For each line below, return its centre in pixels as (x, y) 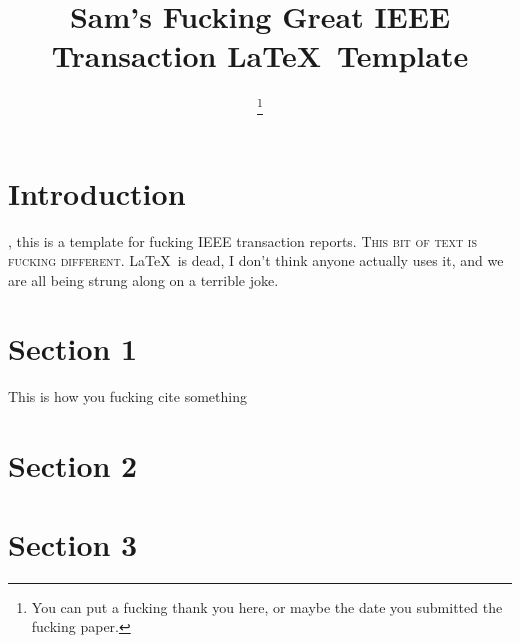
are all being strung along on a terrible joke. (143, 279)
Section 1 (73, 348)
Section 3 (73, 543)
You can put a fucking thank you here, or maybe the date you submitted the (267, 606)
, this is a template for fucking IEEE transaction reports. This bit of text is (242, 240)
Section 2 (73, 465)
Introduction (97, 192)
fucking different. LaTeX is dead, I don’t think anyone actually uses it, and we (256, 260)
